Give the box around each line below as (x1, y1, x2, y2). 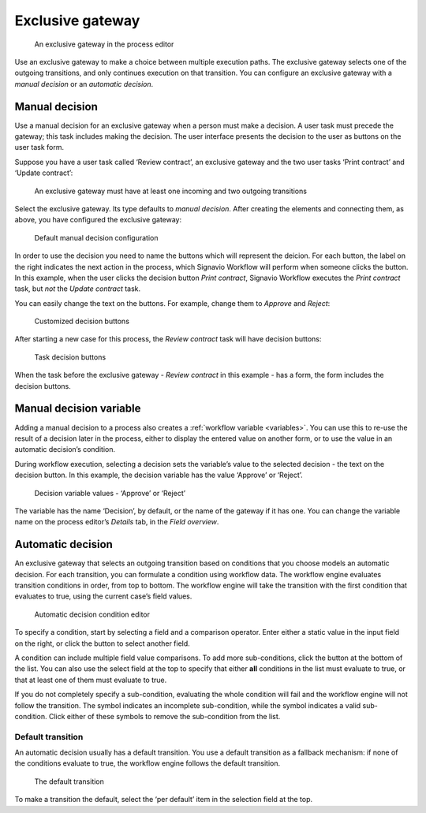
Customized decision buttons (34, 316, 130, 326)
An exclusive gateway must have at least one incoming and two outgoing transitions (34, 186, 308, 196)
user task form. (14, 143, 65, 152)
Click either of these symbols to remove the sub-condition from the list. (48, 711, 281, 721)
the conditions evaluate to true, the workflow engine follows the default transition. (14, 759, 281, 768)
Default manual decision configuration (34, 233, 159, 242)
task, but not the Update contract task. (14, 284, 141, 293)
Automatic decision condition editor (34, 610, 150, 619)
